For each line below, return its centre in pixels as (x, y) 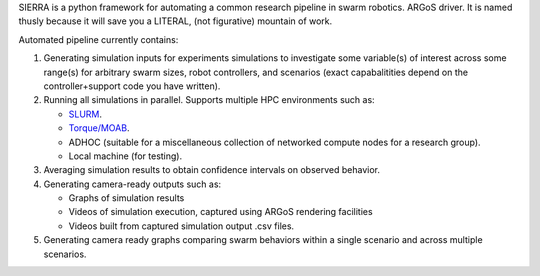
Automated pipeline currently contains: (98, 39)
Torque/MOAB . (99, 128)
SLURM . (85, 114)
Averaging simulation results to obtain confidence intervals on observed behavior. (211, 170)
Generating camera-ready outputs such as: (132, 184)
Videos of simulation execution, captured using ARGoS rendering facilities (221, 212)
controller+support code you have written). (132, 86)
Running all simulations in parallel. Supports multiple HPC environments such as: (209, 100)
